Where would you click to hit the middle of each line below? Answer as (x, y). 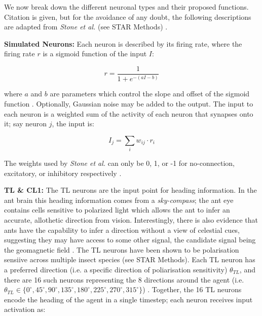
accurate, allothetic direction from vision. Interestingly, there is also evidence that (131, 220)
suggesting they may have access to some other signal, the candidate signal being (130, 240)
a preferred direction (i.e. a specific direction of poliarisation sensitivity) (116, 270)
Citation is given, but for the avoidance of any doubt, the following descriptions (128, 16)
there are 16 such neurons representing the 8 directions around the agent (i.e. (124, 279)
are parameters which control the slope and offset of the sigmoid (150, 94)
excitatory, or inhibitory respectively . (63, 173)
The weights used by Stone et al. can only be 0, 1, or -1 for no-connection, (119, 163)
